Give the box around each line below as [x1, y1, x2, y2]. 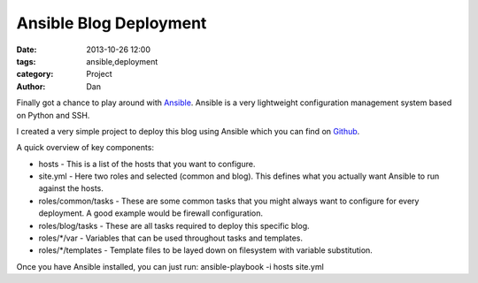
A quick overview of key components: [16, 142, 155, 153]
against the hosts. [38, 183, 104, 194]
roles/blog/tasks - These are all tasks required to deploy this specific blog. [38, 220, 310, 231]
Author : [16, 80, 46, 92]
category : [16, 69, 54, 80]
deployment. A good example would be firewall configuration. [38, 208, 264, 218]
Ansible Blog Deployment [16, 13, 207, 33]
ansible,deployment [86, 56, 158, 66]
